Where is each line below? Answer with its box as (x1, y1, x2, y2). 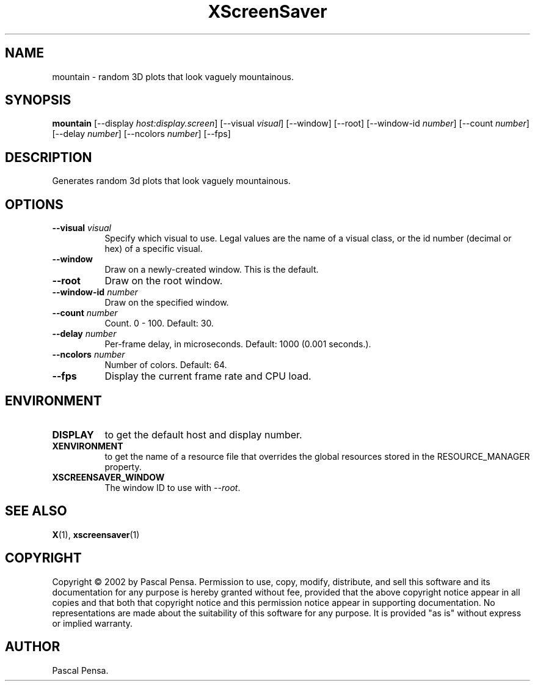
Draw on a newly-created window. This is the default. (104, 264, 319, 275)
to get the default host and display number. (104, 428, 302, 441)
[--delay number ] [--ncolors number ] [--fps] (52, 128, 231, 139)
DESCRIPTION (5, 149, 92, 165)
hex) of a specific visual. (104, 243, 203, 254)
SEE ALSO (5, 503, 67, 519)
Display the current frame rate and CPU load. (104, 370, 311, 383)
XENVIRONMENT (52, 440, 123, 451)
